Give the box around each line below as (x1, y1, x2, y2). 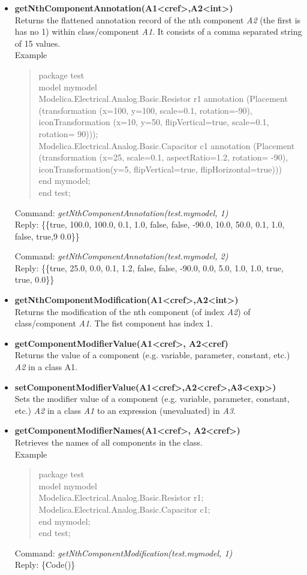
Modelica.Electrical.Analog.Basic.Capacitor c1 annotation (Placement (38, 139, 295, 152)
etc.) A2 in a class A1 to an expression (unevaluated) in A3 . (14, 404, 236, 416)
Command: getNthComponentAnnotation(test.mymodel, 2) (14, 250, 228, 262)
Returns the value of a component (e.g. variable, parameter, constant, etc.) (14, 349, 290, 361)
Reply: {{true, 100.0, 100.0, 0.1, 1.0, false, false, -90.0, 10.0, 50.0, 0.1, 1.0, (14, 218, 285, 231)
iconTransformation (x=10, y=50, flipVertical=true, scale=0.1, (38, 116, 269, 128)
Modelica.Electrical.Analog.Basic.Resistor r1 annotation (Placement (38, 92, 288, 105)
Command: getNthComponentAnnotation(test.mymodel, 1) (14, 206, 228, 219)
